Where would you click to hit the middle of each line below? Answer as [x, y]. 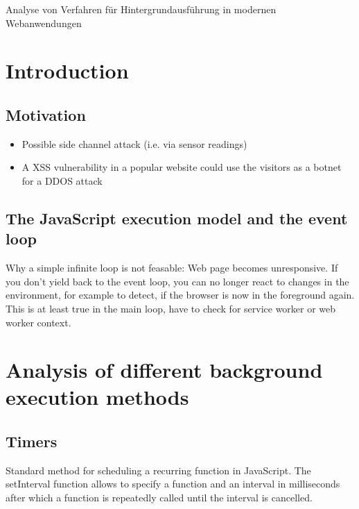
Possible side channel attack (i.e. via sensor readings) [134, 143]
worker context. [38, 322]
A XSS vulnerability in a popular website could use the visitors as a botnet [182, 167]
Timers [32, 441]
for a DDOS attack [62, 180]
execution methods [97, 397]
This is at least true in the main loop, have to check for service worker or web [171, 308]
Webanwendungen [44, 23]
